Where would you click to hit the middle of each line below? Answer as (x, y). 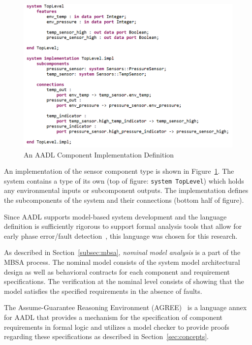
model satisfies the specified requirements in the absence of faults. (103, 291)
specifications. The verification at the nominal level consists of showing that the (124, 281)
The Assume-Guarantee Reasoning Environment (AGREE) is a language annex (126, 307)
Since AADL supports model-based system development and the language (115, 216)
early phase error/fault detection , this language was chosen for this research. (121, 235)
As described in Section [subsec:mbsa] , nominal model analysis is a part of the (122, 252)
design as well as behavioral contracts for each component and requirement (117, 271)
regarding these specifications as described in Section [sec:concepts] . (106, 336)
